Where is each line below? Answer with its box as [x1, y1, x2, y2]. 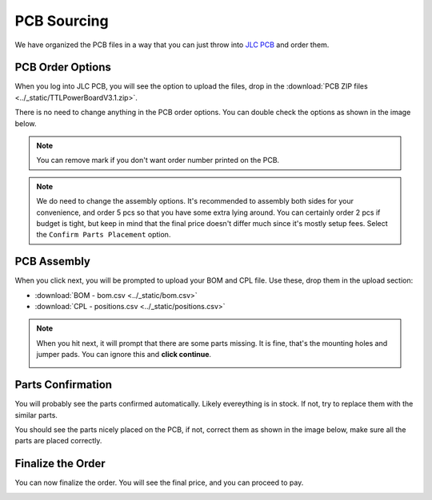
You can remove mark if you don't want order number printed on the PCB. [36, 156, 280, 165]
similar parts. [14, 410, 58, 419]
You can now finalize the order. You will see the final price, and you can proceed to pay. [14, 478, 304, 487]
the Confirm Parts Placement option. [36, 230, 171, 240]
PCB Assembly [14, 255, 91, 268]
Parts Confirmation [14, 378, 112, 391]
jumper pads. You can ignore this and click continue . [36, 350, 212, 359]
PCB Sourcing [14, 12, 109, 30]
